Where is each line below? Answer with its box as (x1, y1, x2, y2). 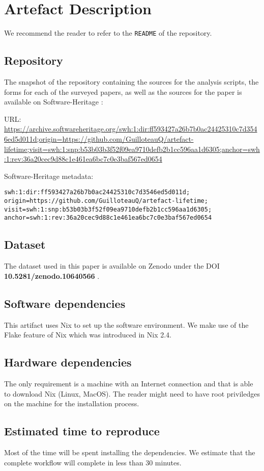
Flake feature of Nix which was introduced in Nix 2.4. (4, 329, 171, 340)
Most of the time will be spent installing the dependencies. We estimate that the (4, 447, 255, 457)
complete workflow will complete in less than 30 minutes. (4, 457, 182, 467)
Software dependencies (4, 295, 126, 311)
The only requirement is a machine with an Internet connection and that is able (4, 378, 253, 388)
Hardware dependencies (4, 354, 132, 370)
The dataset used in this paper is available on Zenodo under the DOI (4, 260, 220, 271)
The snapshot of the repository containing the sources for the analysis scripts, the (4, 76, 259, 87)
